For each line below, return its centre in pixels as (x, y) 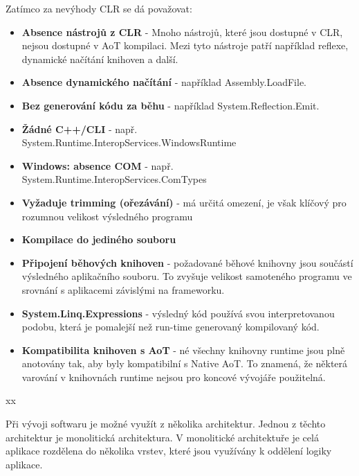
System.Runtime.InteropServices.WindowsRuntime (129, 142)
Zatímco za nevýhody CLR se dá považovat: (99, 8)
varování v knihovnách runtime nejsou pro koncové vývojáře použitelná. (174, 377)
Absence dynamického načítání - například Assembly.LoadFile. (164, 82)
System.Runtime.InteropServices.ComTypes (114, 179)
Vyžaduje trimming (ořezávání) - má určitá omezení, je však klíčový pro (184, 202)
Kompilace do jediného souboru (99, 239)
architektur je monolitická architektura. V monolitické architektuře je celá (162, 437)
